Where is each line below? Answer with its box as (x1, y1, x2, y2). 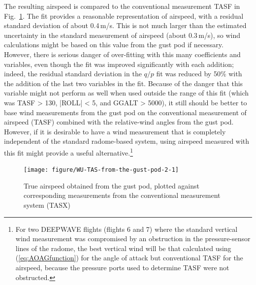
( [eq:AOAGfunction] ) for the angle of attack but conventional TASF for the (15, 253, 243, 263)
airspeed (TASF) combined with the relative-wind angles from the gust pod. (4, 117, 234, 127)
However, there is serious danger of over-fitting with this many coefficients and (4, 49, 241, 59)
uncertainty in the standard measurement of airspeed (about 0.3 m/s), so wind (4, 30, 241, 40)
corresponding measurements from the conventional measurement (24, 190, 221, 200)
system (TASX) (24, 200, 71, 210)
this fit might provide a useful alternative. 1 (4, 146, 133, 158)
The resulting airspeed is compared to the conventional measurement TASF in (4, 1, 240, 11)
